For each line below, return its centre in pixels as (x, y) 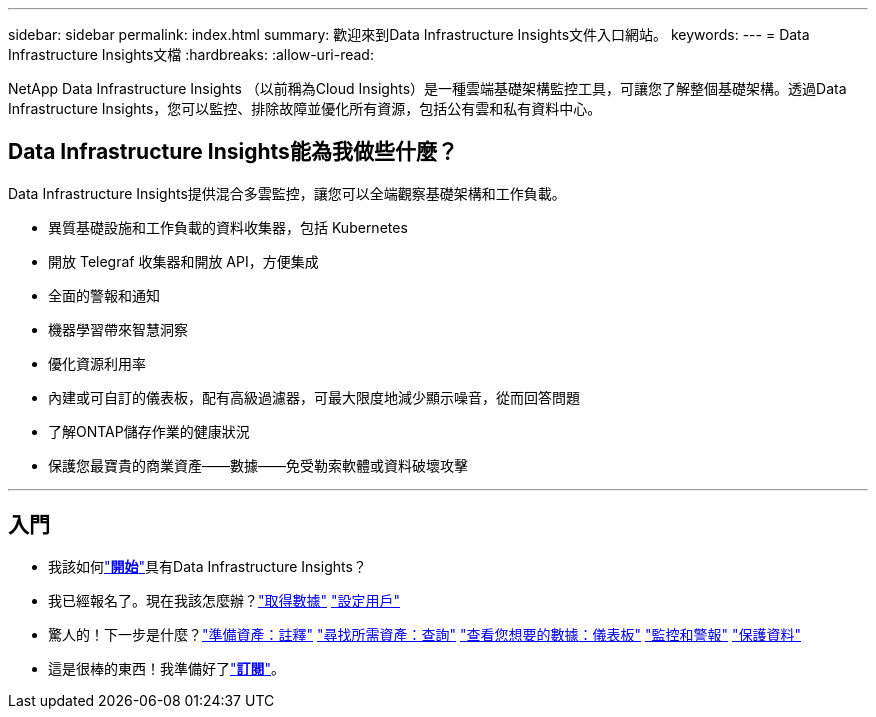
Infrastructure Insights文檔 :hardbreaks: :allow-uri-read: (191, 54)
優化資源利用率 (97, 363)
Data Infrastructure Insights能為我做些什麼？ (233, 152)
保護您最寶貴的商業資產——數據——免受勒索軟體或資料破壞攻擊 (258, 465)
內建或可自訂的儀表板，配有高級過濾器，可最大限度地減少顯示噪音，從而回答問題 (314, 397)
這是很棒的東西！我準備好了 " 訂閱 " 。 (167, 668)
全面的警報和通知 (104, 295)
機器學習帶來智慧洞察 (118, 329)
